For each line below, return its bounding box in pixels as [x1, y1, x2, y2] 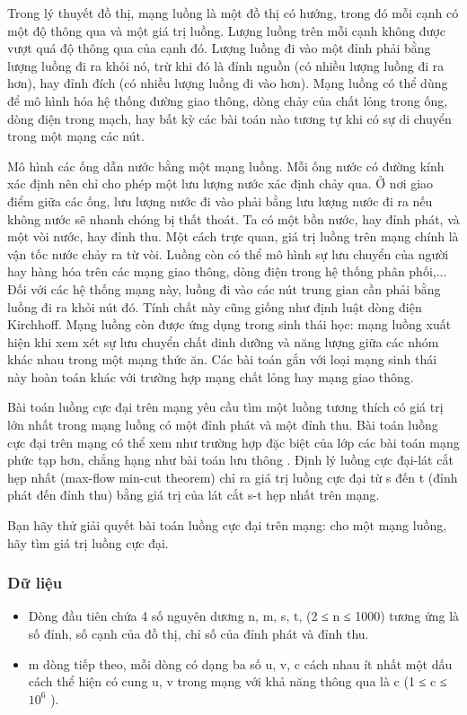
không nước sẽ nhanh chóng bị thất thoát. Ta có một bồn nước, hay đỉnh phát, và [7, 209, 460, 228]
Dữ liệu [7, 571, 63, 594]
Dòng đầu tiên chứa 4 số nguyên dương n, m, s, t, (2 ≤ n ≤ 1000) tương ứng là [28, 606, 460, 625]
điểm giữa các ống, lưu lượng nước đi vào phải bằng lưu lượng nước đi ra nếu [7, 191, 433, 210]
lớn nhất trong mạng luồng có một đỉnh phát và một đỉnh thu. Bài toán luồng [7, 415, 438, 434]
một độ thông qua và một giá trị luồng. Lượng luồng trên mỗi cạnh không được [7, 21, 445, 39]
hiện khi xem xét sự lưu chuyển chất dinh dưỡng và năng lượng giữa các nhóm [7, 332, 439, 351]
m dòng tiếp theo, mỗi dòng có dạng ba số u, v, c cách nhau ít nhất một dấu [28, 654, 453, 673]
